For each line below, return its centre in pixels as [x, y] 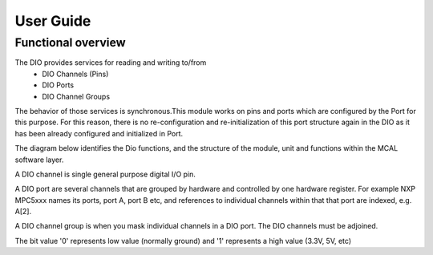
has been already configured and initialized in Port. [99, 133]
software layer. [39, 160]
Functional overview [70, 42]
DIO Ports [58, 85]
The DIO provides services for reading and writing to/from [111, 63]
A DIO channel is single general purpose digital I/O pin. [105, 174]
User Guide [53, 21]
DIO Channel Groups [76, 96]
